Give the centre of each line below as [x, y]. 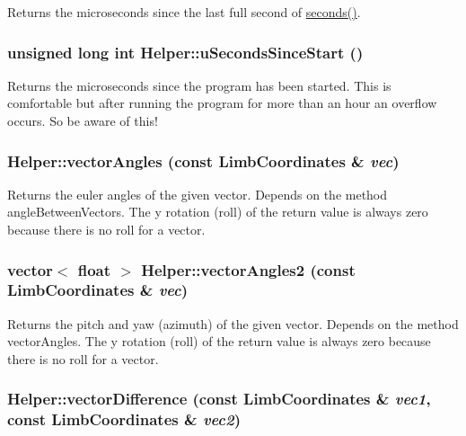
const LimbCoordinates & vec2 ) [124, 419]
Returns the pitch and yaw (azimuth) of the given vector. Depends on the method [233, 323]
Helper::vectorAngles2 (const [248, 269]
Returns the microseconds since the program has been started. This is [199, 85]
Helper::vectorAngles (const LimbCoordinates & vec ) [203, 160]
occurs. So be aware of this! [83, 120]
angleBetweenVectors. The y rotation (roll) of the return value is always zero [218, 212]
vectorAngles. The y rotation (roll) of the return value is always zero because [219, 341]
